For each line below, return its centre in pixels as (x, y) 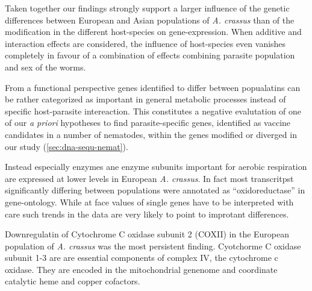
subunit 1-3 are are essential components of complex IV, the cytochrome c (142, 258)
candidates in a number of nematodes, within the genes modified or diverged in (151, 134)
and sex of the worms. (45, 67)
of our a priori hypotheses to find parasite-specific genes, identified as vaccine (148, 123)
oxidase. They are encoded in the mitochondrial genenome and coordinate (141, 269)
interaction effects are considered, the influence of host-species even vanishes (145, 43)
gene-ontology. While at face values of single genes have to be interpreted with (149, 202)
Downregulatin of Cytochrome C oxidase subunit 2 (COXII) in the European (147, 234)
